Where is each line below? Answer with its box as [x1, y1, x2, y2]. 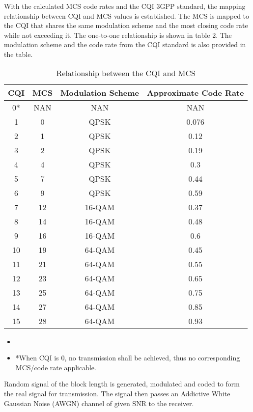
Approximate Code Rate [146, 86, 244, 98]
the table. [4, 49, 33, 59]
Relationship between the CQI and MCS [56, 67, 196, 79]
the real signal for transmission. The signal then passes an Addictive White [4, 388, 230, 398]
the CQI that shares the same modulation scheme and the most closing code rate [4, 20, 248, 30]
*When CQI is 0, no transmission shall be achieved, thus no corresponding [15, 353, 240, 363]
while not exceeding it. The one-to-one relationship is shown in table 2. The [4, 29, 232, 40]
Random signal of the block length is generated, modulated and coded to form [4, 379, 240, 389]
